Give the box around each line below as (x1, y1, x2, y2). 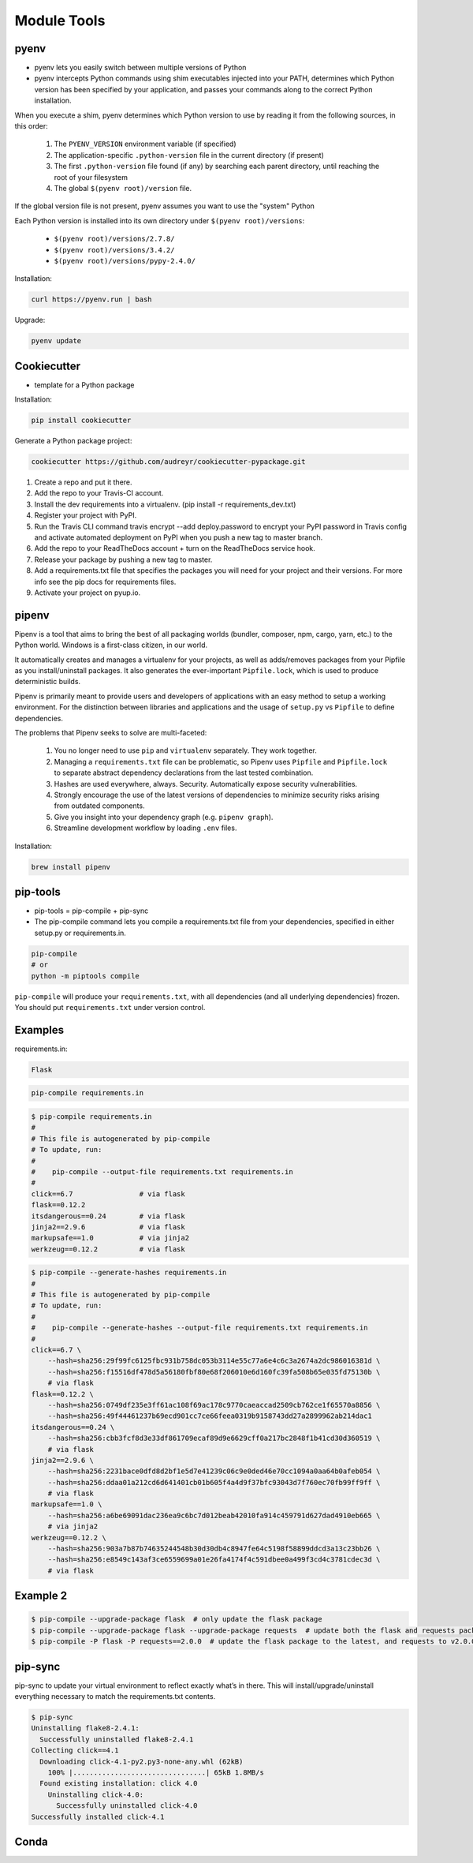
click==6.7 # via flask (31, 1189, 185, 1199)
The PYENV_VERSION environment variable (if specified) (54, 139, 236, 149)
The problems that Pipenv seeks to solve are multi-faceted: (14, 728, 207, 738)
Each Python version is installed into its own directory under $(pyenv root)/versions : (14, 215, 305, 225)
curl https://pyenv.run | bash (31, 295, 153, 304)
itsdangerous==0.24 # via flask (31, 1211, 185, 1221)
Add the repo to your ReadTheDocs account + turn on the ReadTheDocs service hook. (34, 544, 315, 553)
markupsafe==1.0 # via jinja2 (31, 1233, 189, 1243)
